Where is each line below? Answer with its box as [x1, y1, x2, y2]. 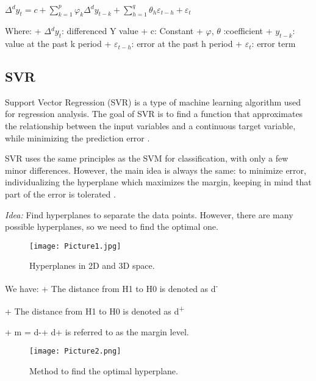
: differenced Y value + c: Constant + [61, 24, 203, 37]
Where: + [5, 24, 41, 37]
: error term [251, 37, 296, 50]
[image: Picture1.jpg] [29, 241, 121, 251]
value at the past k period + [5, 37, 112, 50]
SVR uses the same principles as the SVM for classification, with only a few [5, 152, 289, 165]
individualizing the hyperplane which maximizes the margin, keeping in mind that [5, 176, 312, 188]
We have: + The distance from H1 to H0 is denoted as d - [5, 280, 218, 294]
